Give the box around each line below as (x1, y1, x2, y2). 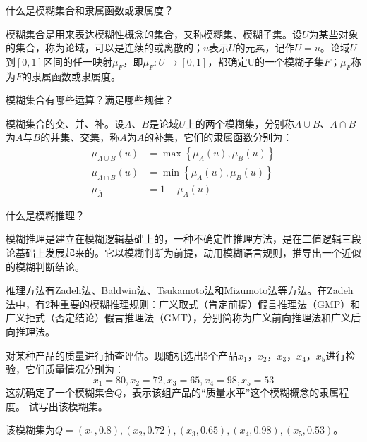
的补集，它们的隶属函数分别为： (144, 130, 293, 145)
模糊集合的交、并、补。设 (6, 116, 124, 130)
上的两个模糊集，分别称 (185, 116, 294, 130)
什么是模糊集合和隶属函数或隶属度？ (6, 3, 174, 17)
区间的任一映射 (42, 54, 112, 68)
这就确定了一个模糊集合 (6, 385, 114, 400)
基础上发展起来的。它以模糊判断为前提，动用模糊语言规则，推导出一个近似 (15, 245, 361, 260)
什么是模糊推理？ (6, 207, 85, 222)
